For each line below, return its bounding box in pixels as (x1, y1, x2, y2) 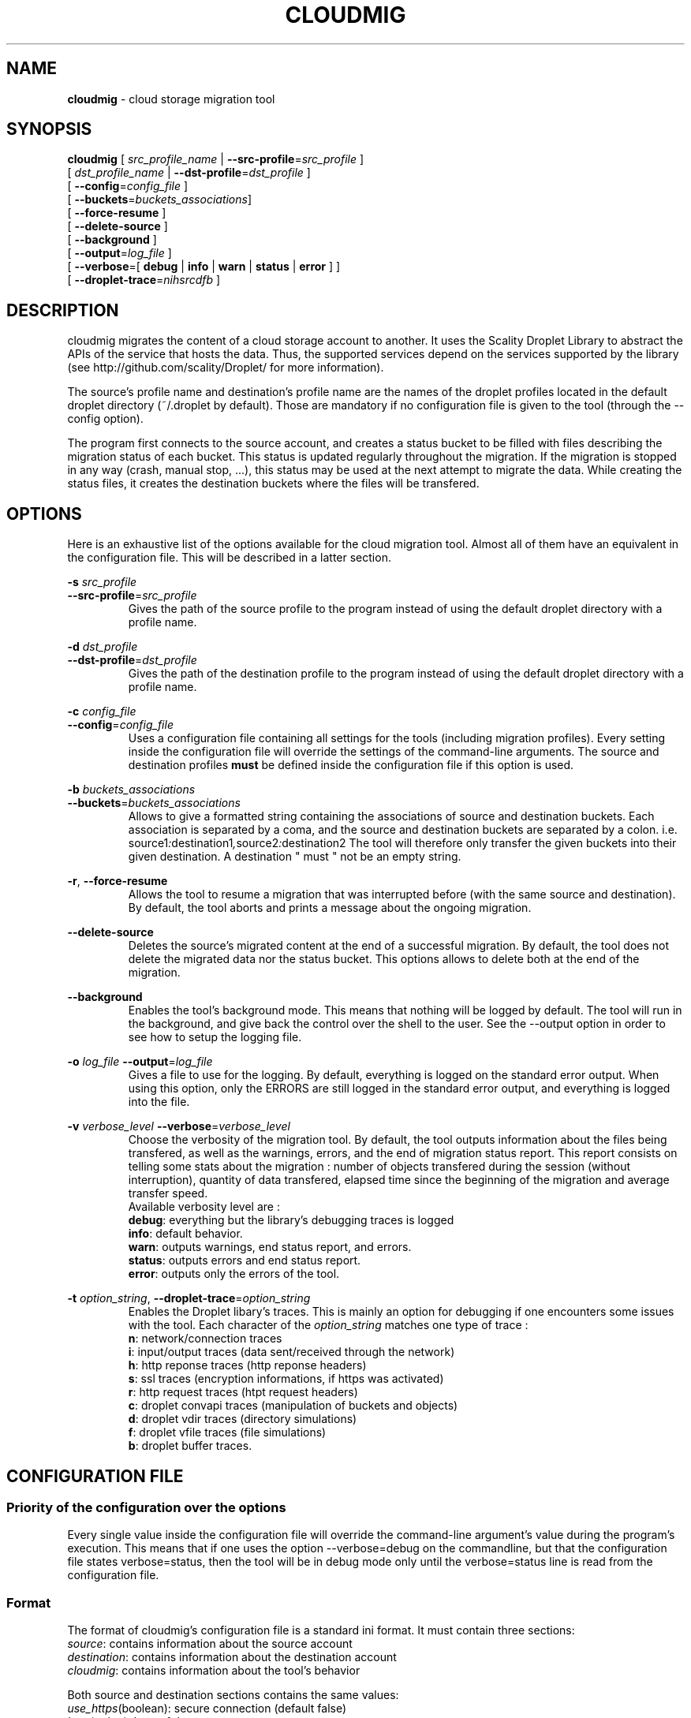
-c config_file (67, 704, 136, 719)
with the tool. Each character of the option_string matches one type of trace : (128, 1318, 529, 1332)
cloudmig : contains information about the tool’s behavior (67, 1664, 360, 1678)
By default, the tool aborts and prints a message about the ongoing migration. (128, 901, 532, 915)
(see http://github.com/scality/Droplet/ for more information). (67, 360, 384, 375)
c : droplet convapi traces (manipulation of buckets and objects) (128, 1399, 458, 1413)
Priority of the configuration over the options (6, 1499, 286, 1515)
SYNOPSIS (6, 119, 92, 140)
